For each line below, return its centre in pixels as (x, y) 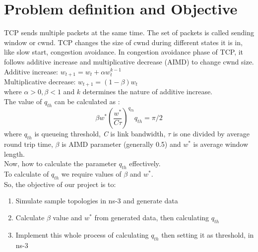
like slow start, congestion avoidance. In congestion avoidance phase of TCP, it (124, 52)
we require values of (91, 174)
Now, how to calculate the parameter (60, 163)
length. (15, 154)
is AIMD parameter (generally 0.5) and (121, 144)
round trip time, (29, 144)
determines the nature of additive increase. (148, 92)
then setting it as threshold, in (208, 234)
